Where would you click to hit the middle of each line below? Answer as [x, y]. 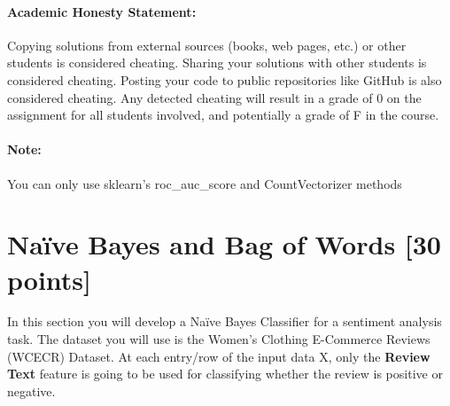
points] [49, 279]
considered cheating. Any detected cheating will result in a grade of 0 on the [214, 97]
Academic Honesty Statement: [102, 11]
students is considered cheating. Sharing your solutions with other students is [217, 62]
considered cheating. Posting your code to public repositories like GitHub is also [225, 79]
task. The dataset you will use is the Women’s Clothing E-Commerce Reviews [219, 339]
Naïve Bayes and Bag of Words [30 [224, 244]
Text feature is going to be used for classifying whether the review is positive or [225, 374]
